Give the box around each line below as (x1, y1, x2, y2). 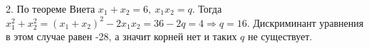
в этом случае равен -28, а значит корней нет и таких (6, 29, 237, 44)
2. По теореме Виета (6, 1, 95, 16)
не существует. (247, 29, 313, 44)
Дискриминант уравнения (253, 15, 364, 30)
